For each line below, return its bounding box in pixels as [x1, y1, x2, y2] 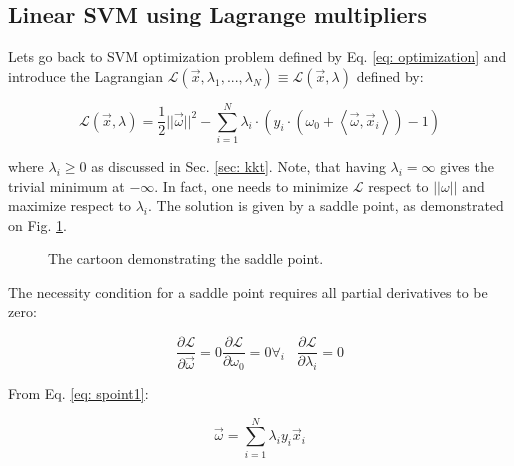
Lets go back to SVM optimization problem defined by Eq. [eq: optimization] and [8, 46, 507, 67]
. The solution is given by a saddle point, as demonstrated [147, 195, 504, 216]
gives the [440, 155, 494, 176]
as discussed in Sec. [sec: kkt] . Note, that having [91, 155, 386, 176]
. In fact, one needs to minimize [154, 175, 349, 196]
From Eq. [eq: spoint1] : [8, 382, 149, 403]
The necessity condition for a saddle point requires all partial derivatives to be [8, 281, 488, 302]
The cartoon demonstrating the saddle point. [48, 248, 324, 269]
